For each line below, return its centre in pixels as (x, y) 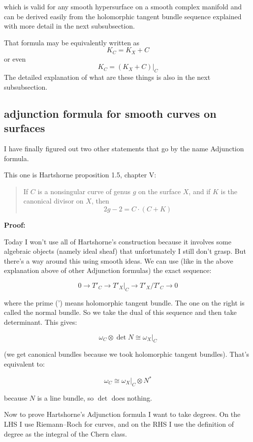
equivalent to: (24, 363)
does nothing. (132, 397)
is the (229, 191)
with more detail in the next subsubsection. (69, 26)
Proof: (15, 224)
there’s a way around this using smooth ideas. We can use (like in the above (119, 260)
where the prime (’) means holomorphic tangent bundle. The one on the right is (124, 302)
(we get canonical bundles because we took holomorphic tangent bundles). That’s (127, 354)
